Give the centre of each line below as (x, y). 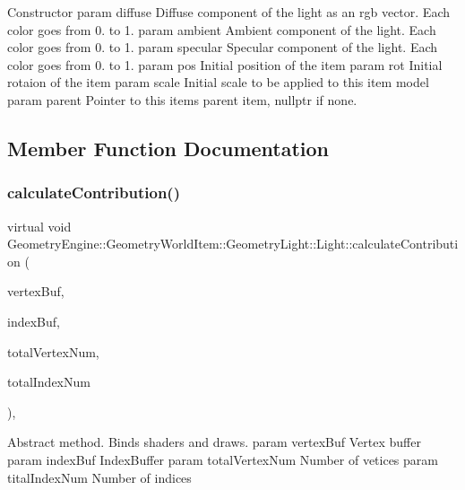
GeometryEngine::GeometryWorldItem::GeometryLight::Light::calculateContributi (233, 244)
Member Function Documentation (168, 148)
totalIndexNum (49, 382)
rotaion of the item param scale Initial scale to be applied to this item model (218, 82)
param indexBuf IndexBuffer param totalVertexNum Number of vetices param (223, 459)
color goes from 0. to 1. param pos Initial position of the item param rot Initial (225, 64)
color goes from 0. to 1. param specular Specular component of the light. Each (223, 47)
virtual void (39, 226)
